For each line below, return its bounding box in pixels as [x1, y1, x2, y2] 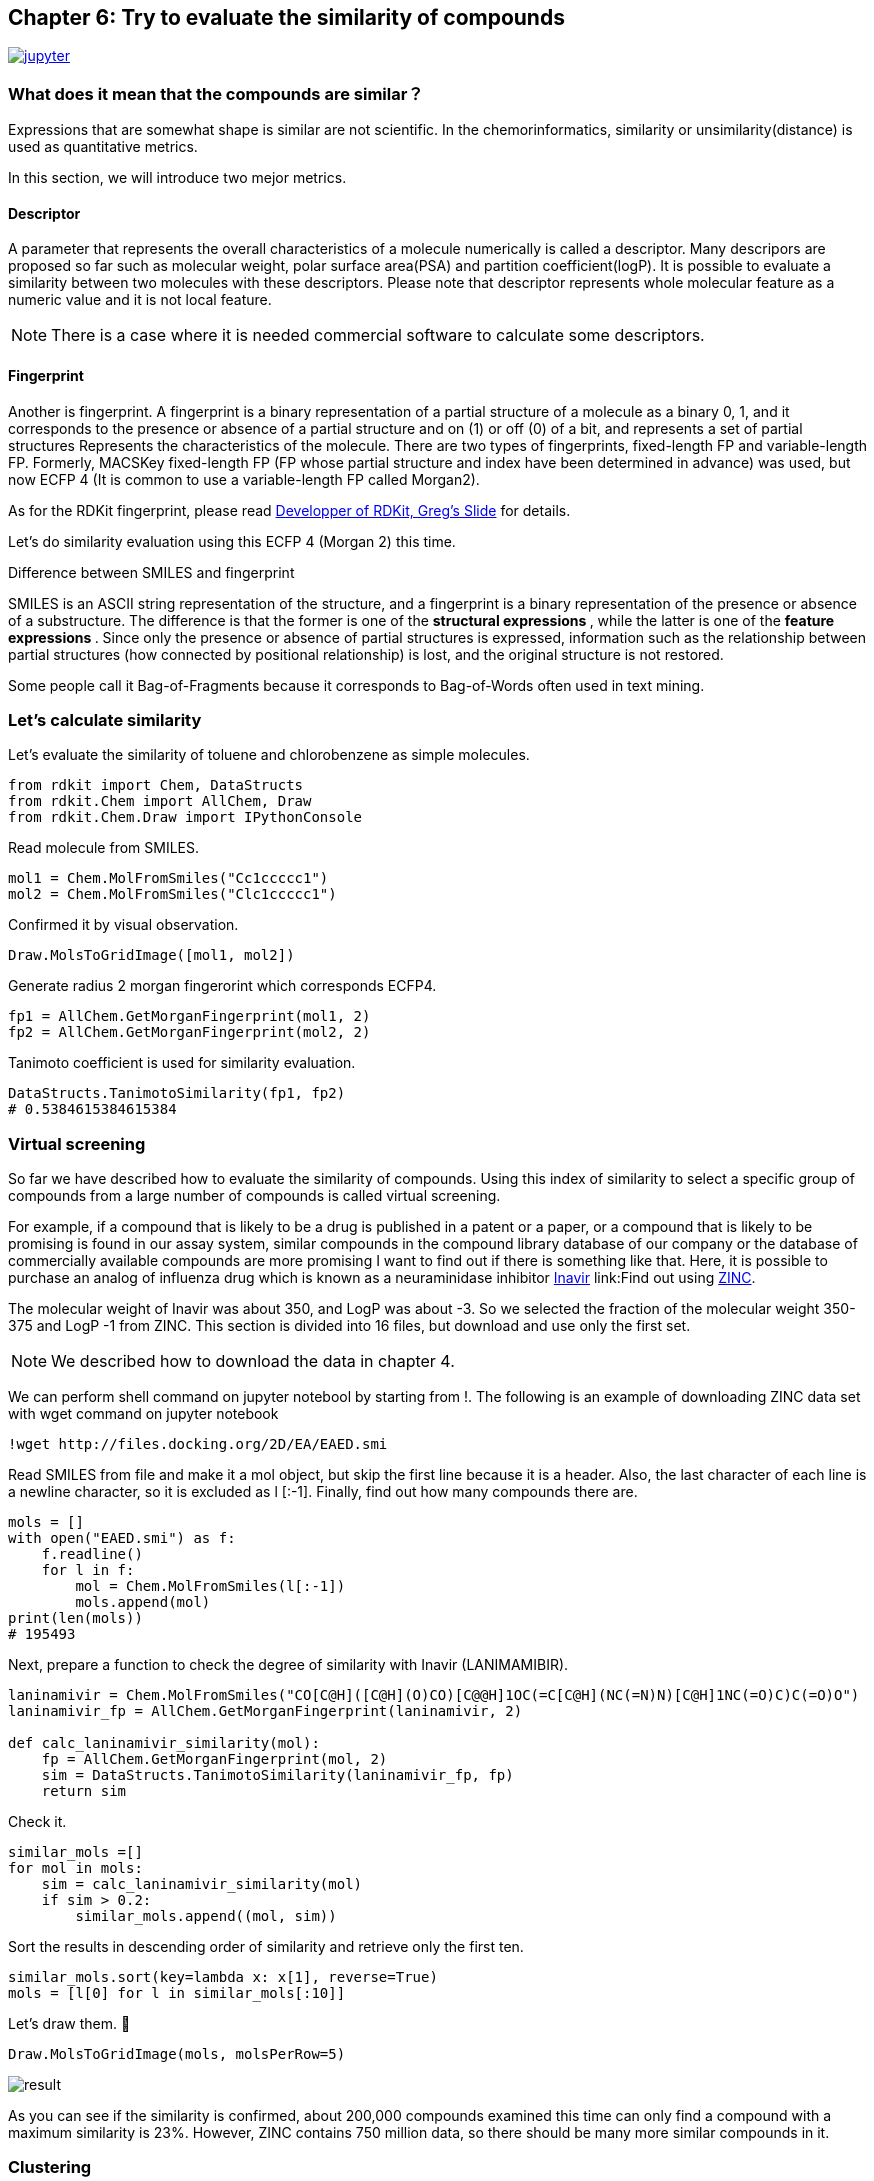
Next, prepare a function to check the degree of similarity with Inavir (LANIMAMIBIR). [8, 1656, 569, 1674]
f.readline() [41, 1546, 143, 1563]
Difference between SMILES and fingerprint [8, 563, 295, 581]
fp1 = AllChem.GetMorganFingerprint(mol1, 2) [8, 1008, 371, 1025]
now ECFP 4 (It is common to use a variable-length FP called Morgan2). [8, 470, 480, 488]
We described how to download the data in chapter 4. [51, 1351, 455, 1372]
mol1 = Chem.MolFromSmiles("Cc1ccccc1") [8, 870, 329, 887]
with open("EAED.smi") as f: [8, 1530, 236, 1547]
